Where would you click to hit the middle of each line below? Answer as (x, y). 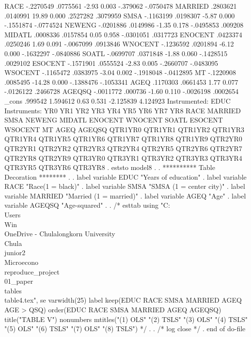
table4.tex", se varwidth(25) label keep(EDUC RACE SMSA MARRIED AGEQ (123, 300)
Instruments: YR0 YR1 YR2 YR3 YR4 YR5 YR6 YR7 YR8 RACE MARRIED (123, 110)
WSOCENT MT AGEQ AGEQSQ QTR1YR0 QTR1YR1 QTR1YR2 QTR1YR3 (125, 129)
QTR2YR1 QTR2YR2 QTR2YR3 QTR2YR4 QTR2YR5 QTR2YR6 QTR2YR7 (123, 148)
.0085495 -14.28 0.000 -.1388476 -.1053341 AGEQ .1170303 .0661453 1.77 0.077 (121, 82)
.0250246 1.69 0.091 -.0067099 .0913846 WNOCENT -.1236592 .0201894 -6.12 (119, 44)
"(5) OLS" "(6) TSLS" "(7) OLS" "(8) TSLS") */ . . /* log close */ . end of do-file (125, 329)
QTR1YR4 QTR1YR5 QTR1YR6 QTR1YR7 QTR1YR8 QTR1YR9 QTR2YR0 (123, 139)
